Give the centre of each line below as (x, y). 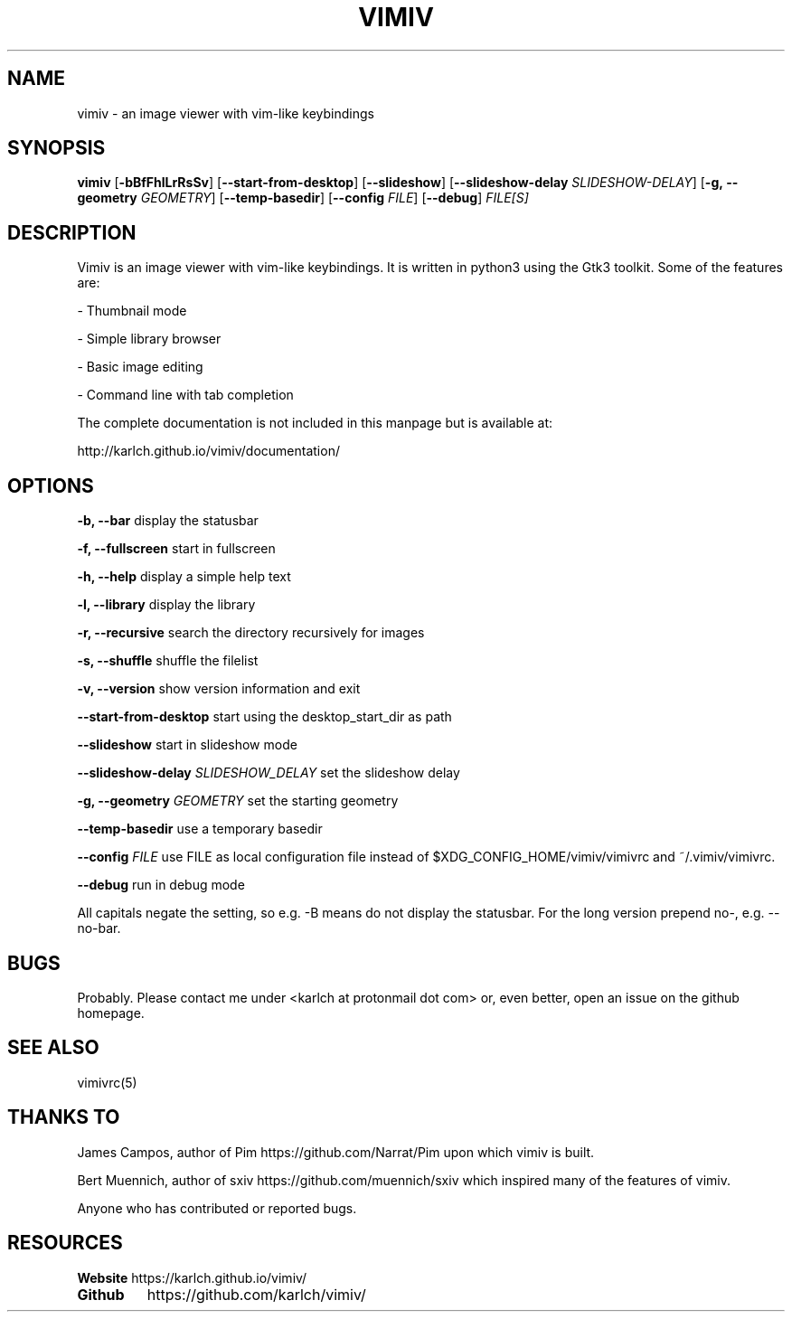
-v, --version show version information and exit (219, 689)
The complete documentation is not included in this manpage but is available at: (315, 423)
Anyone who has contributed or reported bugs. (217, 1208)
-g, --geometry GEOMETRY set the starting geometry (238, 801)
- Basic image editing (140, 367)
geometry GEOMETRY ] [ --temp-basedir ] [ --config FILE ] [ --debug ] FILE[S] (303, 198)
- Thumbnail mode (132, 311)
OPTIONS (51, 485)
